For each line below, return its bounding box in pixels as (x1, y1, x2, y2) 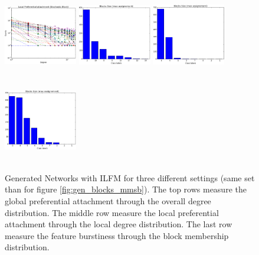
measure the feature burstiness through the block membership (5, 229, 229, 241)
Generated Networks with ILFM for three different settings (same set (5, 171, 255, 184)
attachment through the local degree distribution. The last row (5, 218, 232, 230)
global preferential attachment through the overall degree (5, 195, 211, 207)
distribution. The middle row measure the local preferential (5, 206, 219, 218)
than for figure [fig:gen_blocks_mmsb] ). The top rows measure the (5, 183, 247, 195)
